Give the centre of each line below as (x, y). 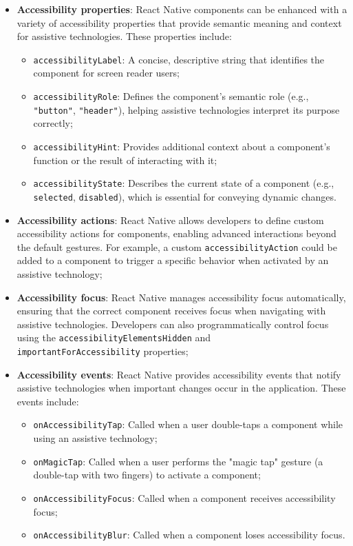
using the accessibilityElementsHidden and (114, 337)
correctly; (53, 123)
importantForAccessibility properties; (103, 351)
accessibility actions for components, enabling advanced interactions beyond (176, 233)
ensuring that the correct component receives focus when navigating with (171, 311)
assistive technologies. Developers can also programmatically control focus (173, 324)
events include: (48, 401)
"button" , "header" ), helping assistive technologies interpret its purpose (186, 109)
